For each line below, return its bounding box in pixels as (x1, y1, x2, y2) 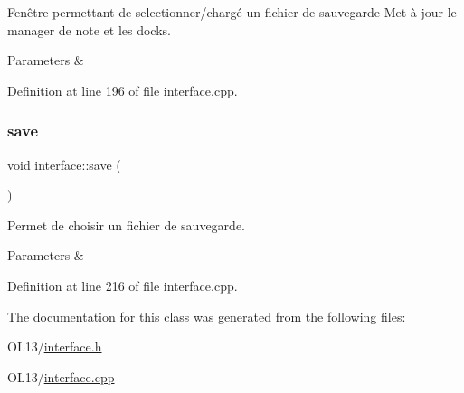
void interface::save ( (7, 154, 121, 173)
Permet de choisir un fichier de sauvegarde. (7, 215, 245, 234)
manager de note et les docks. (7, 20, 171, 39)
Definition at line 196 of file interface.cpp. (7, 80, 238, 99)
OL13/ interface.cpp (7, 367, 115, 386)
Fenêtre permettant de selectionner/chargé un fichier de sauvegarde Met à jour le (7, 3, 457, 21)
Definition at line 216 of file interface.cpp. (7, 276, 238, 295)
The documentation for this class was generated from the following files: (7, 306, 406, 325)
